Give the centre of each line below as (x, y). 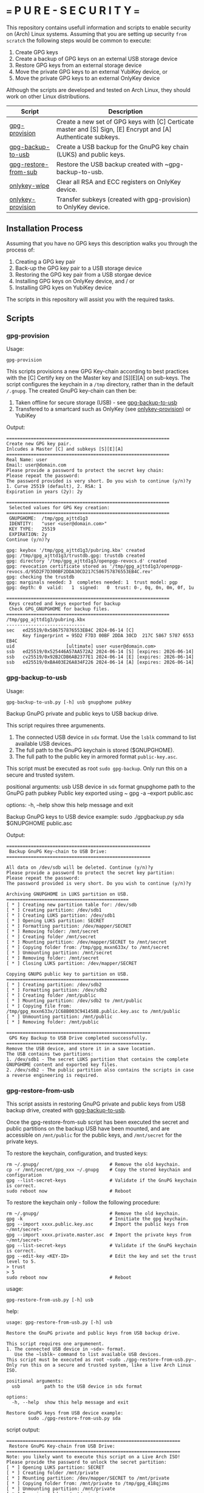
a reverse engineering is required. (53, 1075)
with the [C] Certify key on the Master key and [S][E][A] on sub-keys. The (98, 378)
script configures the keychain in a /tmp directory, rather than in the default (100, 384)
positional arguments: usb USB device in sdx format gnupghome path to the (101, 786)
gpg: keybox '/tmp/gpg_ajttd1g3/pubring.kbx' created (76, 551)
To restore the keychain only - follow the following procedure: (83, 1202)
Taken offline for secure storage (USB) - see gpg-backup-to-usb (96, 403)
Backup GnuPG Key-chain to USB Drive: (58, 851)
